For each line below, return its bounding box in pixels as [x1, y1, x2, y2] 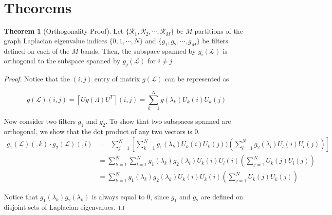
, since [150, 192, 169, 202]
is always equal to [92, 192, 145, 202]
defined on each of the [4, 45, 70, 56]
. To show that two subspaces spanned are [105, 116, 231, 126]
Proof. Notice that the [4, 74, 70, 84]
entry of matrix [94, 74, 140, 84]
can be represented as [165, 74, 229, 84]
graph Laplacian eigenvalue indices [4, 35, 107, 45]
